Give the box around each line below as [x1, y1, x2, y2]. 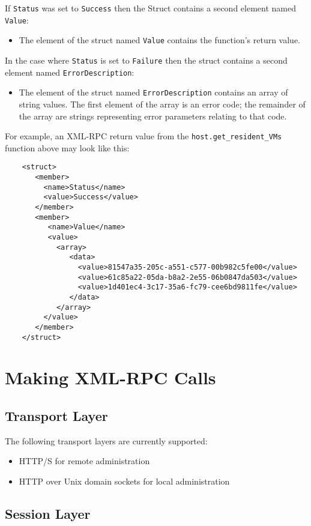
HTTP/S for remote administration [19, 455, 150, 467]
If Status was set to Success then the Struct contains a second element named [5, 2, 296, 14]
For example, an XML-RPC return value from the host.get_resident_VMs [5, 130, 282, 142]
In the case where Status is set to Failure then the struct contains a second [5, 53, 288, 66]
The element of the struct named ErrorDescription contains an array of [19, 86, 288, 98]
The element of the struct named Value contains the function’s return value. [19, 34, 300, 46]
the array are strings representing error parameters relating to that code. [19, 109, 287, 122]
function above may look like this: [5, 141, 130, 154]
